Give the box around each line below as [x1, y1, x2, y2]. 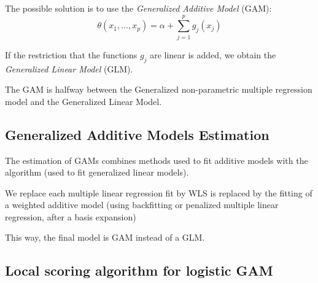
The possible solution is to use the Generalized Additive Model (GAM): [5, 2, 272, 14]
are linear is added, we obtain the [150, 48, 276, 61]
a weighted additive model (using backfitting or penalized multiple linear [5, 198, 279, 211]
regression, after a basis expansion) [5, 210, 136, 223]
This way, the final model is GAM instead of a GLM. [5, 231, 205, 244]
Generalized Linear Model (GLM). [5, 62, 133, 75]
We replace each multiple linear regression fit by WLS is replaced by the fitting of [5, 186, 312, 199]
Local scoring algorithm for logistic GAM [5, 261, 273, 280]
